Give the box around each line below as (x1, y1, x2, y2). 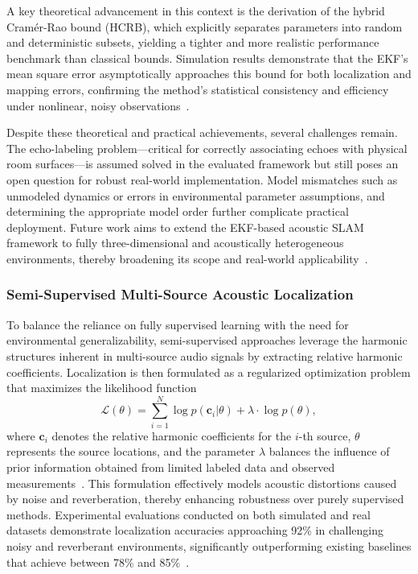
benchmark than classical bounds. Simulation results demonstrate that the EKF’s (6, 49, 408, 66)
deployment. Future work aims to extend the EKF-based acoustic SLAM (6, 218, 364, 235)
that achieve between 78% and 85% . (6, 553, 190, 570)
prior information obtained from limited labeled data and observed (6, 459, 335, 475)
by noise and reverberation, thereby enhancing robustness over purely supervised (6, 490, 404, 507)
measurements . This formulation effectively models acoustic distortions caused (6, 474, 397, 491)
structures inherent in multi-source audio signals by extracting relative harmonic (6, 347, 403, 364)
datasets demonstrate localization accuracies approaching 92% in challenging (6, 522, 384, 539)
